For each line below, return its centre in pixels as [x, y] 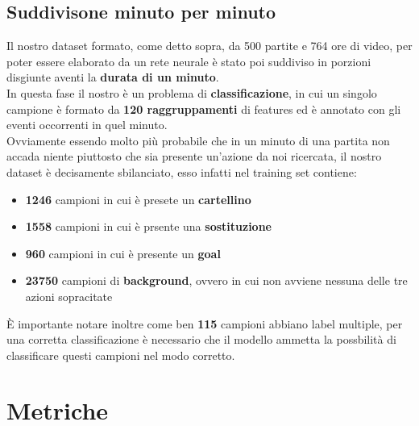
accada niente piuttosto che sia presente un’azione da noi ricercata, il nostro [194, 156]
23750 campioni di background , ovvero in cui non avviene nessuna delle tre [216, 280]
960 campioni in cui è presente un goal [123, 253]
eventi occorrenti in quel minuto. [87, 125]
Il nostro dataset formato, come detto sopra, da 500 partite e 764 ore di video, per [209, 46]
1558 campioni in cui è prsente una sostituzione [148, 226]
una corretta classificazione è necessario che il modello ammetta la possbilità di [201, 339]
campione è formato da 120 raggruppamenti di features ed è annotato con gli [204, 109]
